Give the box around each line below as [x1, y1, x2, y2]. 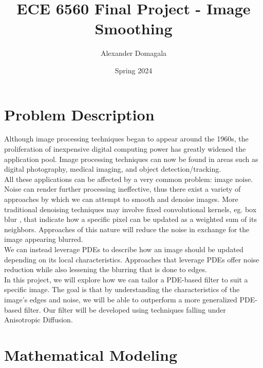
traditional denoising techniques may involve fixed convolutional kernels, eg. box [4, 203, 257, 214]
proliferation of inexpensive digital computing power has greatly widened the [4, 144, 246, 154]
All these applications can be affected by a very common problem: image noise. [4, 173, 253, 184]
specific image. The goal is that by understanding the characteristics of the [4, 284, 240, 295]
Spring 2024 [115, 65, 153, 75]
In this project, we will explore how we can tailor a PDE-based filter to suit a [4, 274, 248, 284]
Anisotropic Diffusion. [4, 314, 73, 325]
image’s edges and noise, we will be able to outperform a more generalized [4, 294, 237, 304]
